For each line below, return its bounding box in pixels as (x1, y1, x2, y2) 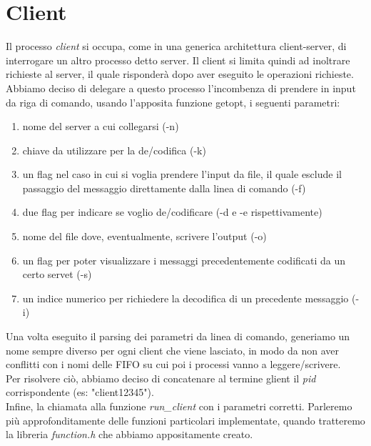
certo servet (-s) (22, 267, 92, 282)
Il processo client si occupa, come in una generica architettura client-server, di (6, 39, 347, 54)
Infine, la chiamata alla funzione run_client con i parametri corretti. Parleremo (6, 399, 352, 413)
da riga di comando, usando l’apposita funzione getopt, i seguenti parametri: (6, 94, 340, 109)
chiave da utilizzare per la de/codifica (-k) (22, 142, 206, 157)
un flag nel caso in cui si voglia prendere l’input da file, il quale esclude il (22, 167, 342, 182)
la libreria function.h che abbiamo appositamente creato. (6, 427, 253, 442)
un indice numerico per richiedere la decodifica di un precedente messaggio (22, 290, 349, 305)
